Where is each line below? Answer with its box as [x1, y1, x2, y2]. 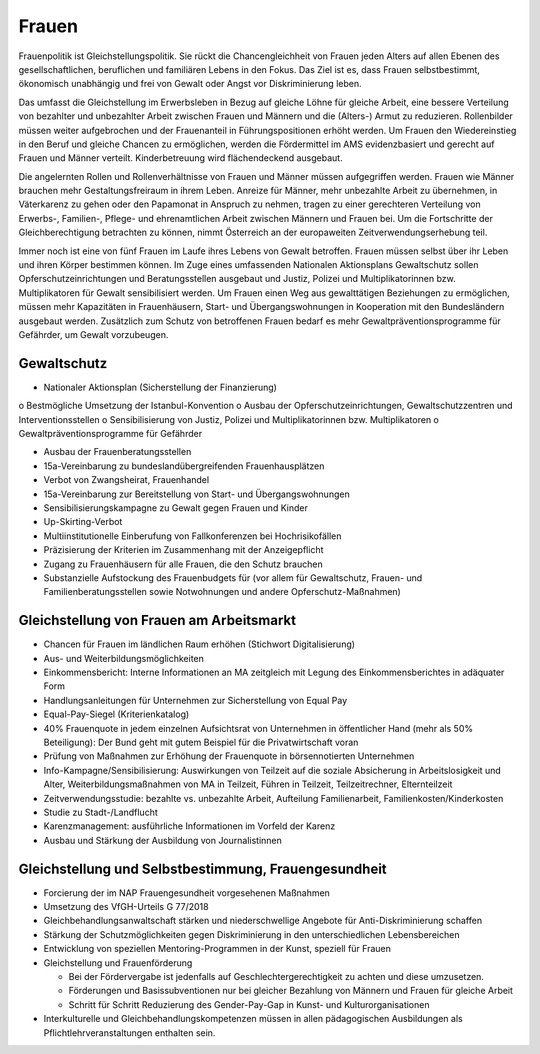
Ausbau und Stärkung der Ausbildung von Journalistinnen [43, 834, 282, 846]
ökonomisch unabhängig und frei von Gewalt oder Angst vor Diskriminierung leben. [18, 78, 362, 90]
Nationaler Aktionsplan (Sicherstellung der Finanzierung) [43, 381, 277, 393]
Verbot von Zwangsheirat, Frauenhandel [43, 474, 210, 486]
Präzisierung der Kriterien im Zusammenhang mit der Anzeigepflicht [43, 544, 324, 556]
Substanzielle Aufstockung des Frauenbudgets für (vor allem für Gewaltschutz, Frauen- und [43, 571, 423, 584]
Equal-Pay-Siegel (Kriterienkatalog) [43, 708, 190, 720]
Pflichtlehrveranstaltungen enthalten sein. [43, 1026, 216, 1039]
